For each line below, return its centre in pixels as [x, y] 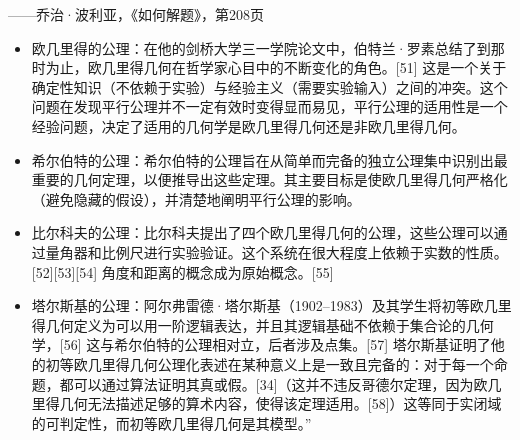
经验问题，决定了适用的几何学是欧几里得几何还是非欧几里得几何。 [248, 125]
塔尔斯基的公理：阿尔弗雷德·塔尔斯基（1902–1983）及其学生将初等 [250, 305]
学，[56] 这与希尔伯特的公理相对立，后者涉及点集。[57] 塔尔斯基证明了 [261, 344]
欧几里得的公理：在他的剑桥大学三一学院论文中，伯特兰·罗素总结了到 [261, 47]
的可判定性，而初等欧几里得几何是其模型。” [171, 422]
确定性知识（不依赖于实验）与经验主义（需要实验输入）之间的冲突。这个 [269, 86]
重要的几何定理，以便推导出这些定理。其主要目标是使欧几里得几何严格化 [269, 179]
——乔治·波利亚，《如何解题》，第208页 [136, 14]
